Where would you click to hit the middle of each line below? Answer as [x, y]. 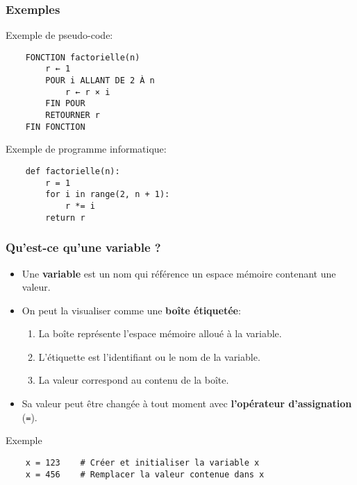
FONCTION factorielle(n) [83, 57]
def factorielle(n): [73, 171]
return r [65, 218]
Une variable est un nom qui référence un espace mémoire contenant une [179, 273]
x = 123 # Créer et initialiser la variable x [142, 462]
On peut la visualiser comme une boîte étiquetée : [131, 310]
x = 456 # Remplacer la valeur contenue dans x [145, 474]
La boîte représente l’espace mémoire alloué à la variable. [160, 333]
